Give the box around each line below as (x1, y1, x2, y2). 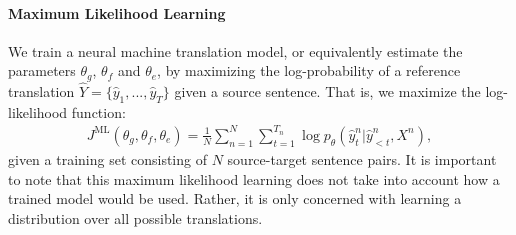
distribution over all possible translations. (8, 207, 263, 228)
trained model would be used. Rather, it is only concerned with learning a (8, 188, 462, 209)
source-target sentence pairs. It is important (227, 148, 497, 169)
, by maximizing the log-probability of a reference (157, 60, 461, 81)
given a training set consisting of (8, 148, 207, 169)
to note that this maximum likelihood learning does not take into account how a (8, 168, 500, 189)
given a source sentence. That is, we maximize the (174, 81, 481, 102)
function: (71, 101, 126, 122)
